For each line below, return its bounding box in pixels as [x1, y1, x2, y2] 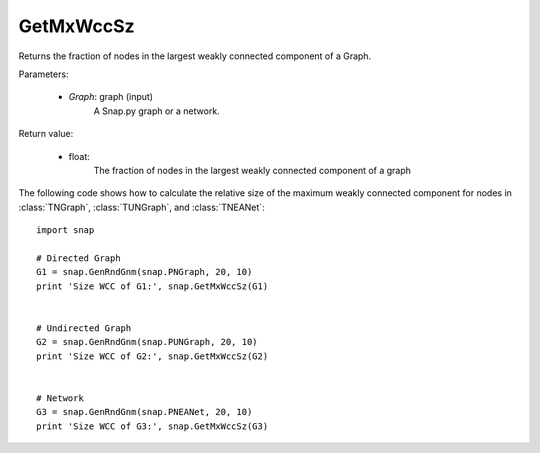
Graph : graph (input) [68, 91, 154, 103]
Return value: [18, 128, 74, 140]
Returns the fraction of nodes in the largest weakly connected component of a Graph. [18, 50, 372, 62]
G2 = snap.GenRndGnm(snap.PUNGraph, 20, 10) [36, 336, 259, 348]
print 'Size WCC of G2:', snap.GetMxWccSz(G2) [36, 350, 269, 362]
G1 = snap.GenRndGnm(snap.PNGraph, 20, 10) [36, 266, 253, 278]
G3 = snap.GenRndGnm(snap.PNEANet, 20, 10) [36, 406, 253, 418]
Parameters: [18, 68, 69, 80]
